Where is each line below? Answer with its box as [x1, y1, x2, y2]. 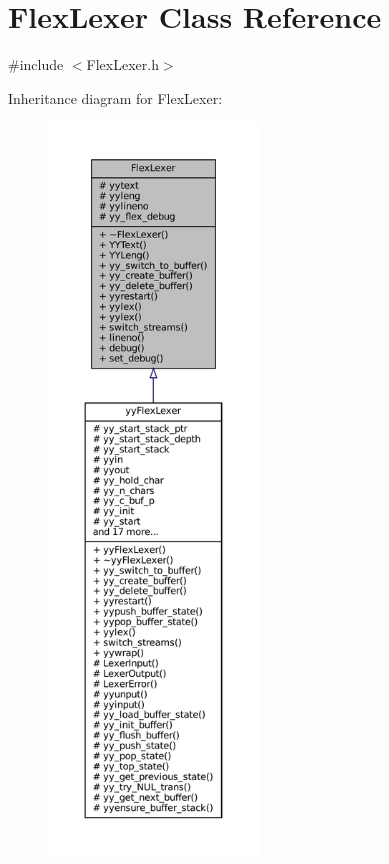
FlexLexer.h [86, 54, 159, 75]
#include [8, 54, 64, 75]
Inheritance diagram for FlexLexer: [8, 87, 223, 108]
